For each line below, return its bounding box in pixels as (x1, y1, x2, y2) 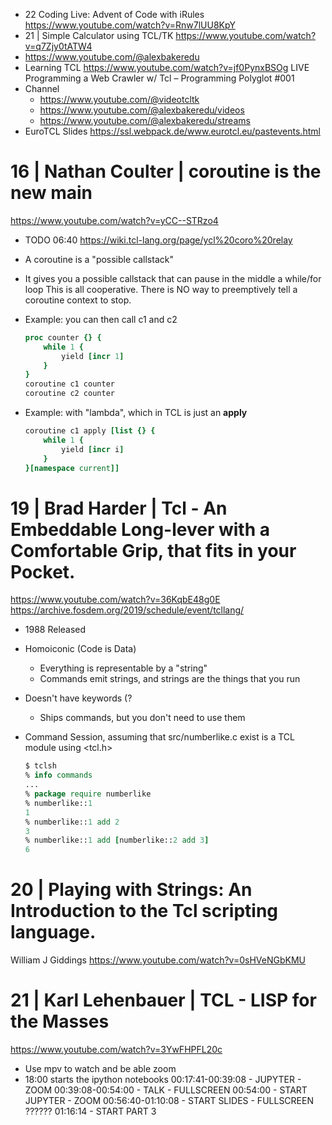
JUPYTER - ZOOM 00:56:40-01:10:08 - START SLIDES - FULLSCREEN (24, 1095, 314, 1106)
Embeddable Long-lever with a (10, 518, 271, 541)
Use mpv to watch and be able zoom (24, 1063, 177, 1074)
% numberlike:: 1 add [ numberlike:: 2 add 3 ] (24, 835, 210, 846)
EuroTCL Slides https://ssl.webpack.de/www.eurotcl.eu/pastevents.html (24, 125, 321, 137)
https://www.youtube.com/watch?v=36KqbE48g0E (10, 594, 221, 606)
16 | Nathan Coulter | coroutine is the (10, 160, 322, 183)
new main (10, 182, 93, 204)
